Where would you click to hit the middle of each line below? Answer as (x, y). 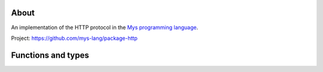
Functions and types (50, 55)
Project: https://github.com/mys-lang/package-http (74, 38)
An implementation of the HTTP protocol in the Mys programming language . (105, 27)
